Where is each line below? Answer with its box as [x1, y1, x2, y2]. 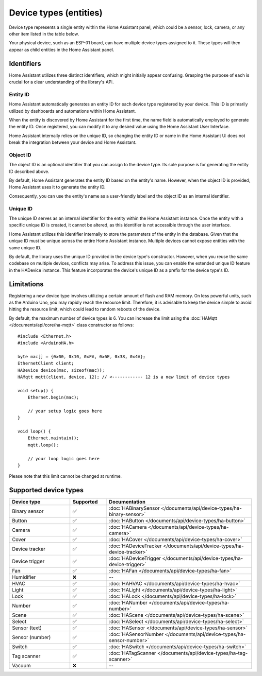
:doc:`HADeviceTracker [109, 542, 162, 549]
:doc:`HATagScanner [109, 650, 156, 657]
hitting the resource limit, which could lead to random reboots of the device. [9, 306, 161, 312]
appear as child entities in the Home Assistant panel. [9, 47, 114, 52]
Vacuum [12, 662, 31, 669]
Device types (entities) [9, 7, 103, 18]
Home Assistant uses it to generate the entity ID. [9, 184, 106, 190]
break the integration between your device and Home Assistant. [9, 139, 137, 145]
